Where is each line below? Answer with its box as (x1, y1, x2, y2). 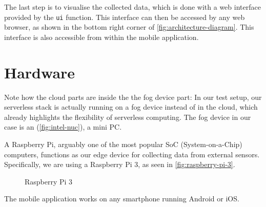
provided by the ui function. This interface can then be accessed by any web (4, 11, 245, 22)
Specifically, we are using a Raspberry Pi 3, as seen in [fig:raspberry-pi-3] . (4, 159, 235, 170)
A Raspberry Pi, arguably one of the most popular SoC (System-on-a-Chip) (4, 138, 242, 149)
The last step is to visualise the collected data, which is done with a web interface (4, 2, 261, 12)
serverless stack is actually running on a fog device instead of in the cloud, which (4, 101, 258, 112)
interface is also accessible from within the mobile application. (4, 31, 199, 42)
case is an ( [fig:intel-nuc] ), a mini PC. (4, 121, 122, 132)
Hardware (4, 61, 75, 82)
